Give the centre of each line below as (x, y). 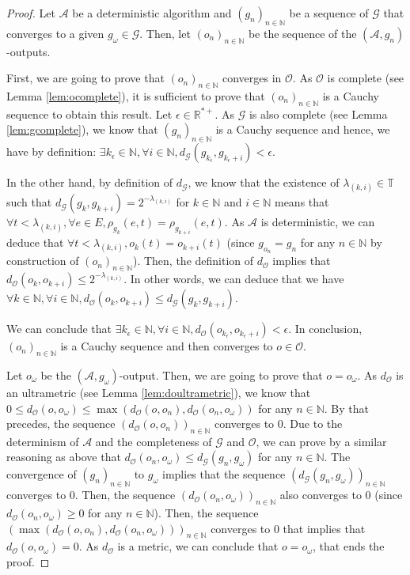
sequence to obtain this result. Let (89, 113)
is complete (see (366, 78)
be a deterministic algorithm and (152, 13)
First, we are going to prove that (85, 78)
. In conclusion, (325, 329)
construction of (43, 261)
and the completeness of (154, 441)
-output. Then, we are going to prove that (221, 375)
